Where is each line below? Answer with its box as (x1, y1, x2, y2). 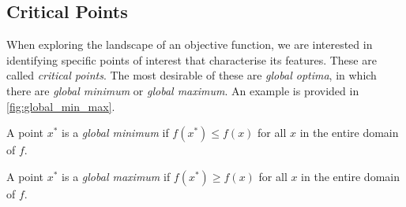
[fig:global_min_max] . (6, 98, 115, 114)
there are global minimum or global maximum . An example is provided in (6, 82, 359, 98)
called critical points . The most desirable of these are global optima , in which (6, 67, 377, 83)
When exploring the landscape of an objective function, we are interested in (6, 36, 373, 53)
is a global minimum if (62, 124, 169, 141)
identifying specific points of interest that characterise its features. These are (6, 51, 377, 68)
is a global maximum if (62, 168, 171, 184)
